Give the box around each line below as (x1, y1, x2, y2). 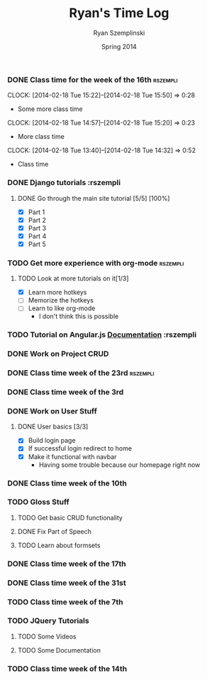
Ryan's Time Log (69, 5, 169, 21)
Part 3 (28, 223, 47, 232)
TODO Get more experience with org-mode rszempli (7, 258, 184, 268)
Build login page (28, 436, 76, 445)
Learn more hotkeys (28, 288, 87, 297)
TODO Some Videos (17, 632, 77, 641)
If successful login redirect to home (28, 444, 133, 453)
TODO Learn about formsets (17, 541, 101, 549)
